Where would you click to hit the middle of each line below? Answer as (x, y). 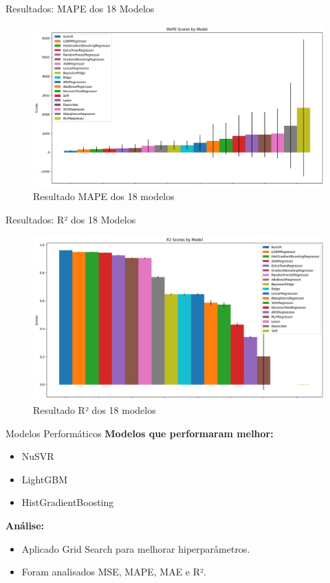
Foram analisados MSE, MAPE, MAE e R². (114, 572)
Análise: (25, 526)
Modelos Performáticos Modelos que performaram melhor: (140, 433)
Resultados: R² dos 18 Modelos (71, 219)
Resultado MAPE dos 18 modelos (104, 196)
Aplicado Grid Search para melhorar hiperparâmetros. (136, 548)
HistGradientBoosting (68, 502)
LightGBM (45, 479)
